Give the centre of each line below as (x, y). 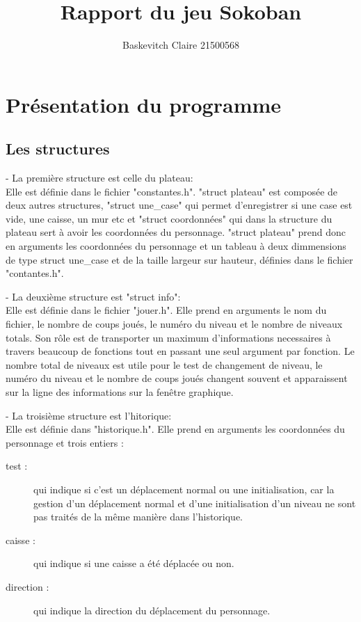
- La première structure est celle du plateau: (99, 178)
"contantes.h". (35, 273)
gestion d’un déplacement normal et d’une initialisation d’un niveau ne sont (195, 503)
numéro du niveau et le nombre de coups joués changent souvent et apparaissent (177, 378)
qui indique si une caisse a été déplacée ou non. (134, 563)
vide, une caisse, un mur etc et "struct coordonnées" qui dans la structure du (169, 218)
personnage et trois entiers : (65, 442)
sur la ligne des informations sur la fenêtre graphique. (120, 392)
